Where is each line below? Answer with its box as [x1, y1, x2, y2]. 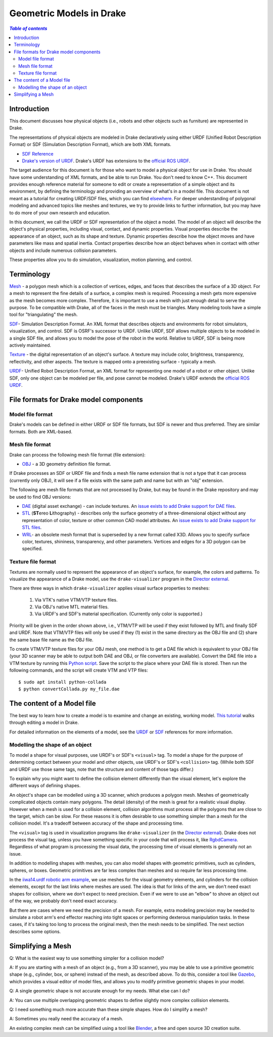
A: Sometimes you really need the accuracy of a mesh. [9, 1016, 123, 1022]
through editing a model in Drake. [9, 720, 79, 726]
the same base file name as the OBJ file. [9, 637, 94, 643]
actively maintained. [9, 342, 52, 348]
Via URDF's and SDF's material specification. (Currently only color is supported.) [34, 611, 203, 617]
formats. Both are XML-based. [9, 428, 73, 434]
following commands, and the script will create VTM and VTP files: [9, 667, 148, 674]
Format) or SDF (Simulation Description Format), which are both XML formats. [9, 141, 171, 147]
